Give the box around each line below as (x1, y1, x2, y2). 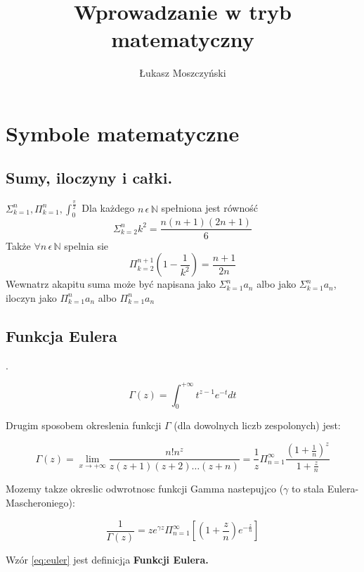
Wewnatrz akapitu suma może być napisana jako (6, 277, 216, 291)
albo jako (256, 277, 297, 291)
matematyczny (111, 25, 254, 53)
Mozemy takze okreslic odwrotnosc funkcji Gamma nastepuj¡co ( (6, 481, 284, 496)
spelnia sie (64, 238, 109, 253)
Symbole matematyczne (6, 118, 240, 147)
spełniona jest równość (161, 201, 258, 215)
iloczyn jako (6, 290, 57, 305)
